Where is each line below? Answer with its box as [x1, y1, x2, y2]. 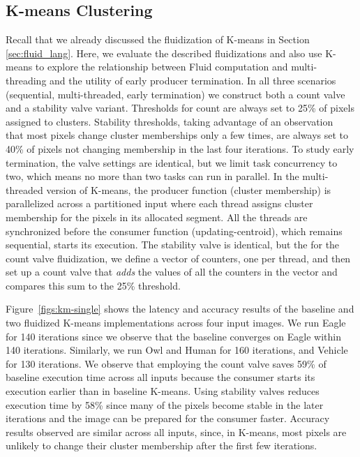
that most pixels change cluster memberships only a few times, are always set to [6, 128, 349, 142]
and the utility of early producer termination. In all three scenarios [50, 73, 336, 87]
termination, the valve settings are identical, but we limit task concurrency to [6, 155, 338, 170]
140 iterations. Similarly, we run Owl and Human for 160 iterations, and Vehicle [6, 343, 348, 357]
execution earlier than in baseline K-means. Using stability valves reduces [6, 384, 320, 398]
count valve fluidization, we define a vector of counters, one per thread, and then [6, 250, 351, 265]
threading [6, 73, 47, 87]
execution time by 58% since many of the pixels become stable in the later [6, 397, 324, 412]
